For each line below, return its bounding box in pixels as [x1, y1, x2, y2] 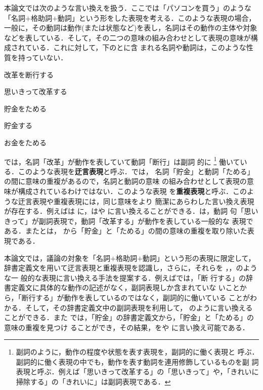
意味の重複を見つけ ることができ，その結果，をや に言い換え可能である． [4, 322, 249, 332]
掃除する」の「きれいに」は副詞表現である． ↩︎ [16, 376, 171, 387]
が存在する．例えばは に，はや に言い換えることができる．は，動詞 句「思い [4, 206, 258, 216]
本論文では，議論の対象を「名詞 [4, 252, 110, 263]
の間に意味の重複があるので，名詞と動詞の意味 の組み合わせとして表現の [4, 176, 247, 186]
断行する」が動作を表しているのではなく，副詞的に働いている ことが [21, 292, 250, 302]
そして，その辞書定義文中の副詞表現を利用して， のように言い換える [25, 302, 253, 313]
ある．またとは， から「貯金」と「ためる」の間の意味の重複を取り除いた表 [4, 225, 254, 236]
